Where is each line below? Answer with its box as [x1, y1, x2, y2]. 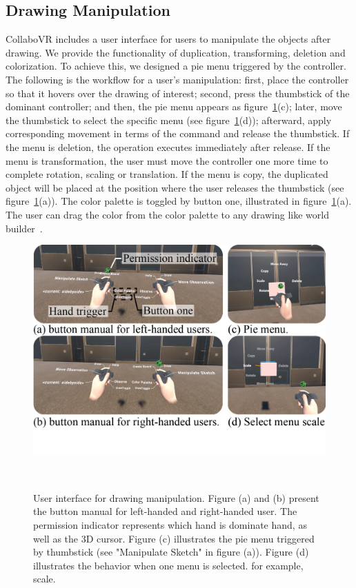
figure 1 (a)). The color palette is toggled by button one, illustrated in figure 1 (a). [6, 194, 352, 208]
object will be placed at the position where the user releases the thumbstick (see [6, 180, 344, 194]
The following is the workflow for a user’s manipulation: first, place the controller [6, 72, 349, 86]
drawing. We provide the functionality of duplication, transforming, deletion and [6, 45, 346, 59]
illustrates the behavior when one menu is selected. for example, [33, 558, 304, 572]
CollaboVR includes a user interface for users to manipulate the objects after [6, 32, 331, 46]
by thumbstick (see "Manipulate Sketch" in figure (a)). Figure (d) [33, 545, 309, 559]
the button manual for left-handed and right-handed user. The [33, 504, 297, 518]
